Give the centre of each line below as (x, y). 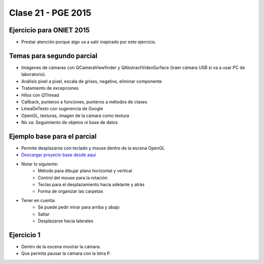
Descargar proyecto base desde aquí (59, 155)
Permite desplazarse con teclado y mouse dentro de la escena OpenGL (93, 148)
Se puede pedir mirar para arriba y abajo (79, 207)
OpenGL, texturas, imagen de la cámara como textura (75, 116)
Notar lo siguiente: (40, 164)
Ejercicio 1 (25, 235)
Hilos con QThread (40, 95)
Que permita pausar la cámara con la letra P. (66, 253)
